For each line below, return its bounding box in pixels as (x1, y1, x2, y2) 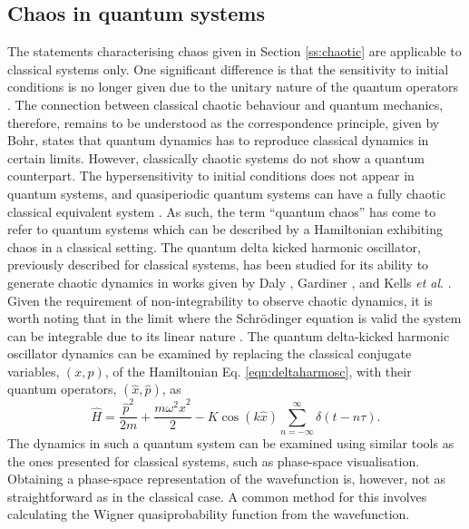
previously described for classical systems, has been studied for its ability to (7, 255, 429, 274)
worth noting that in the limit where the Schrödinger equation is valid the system (7, 309, 462, 328)
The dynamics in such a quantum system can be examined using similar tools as (7, 434, 454, 453)
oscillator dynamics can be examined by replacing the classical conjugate (7, 344, 412, 363)
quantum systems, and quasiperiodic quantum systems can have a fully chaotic (7, 183, 446, 202)
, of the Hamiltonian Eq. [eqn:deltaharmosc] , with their (104, 361, 412, 380)
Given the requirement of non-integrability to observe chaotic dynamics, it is (7, 290, 433, 309)
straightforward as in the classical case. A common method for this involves (7, 486, 427, 505)
